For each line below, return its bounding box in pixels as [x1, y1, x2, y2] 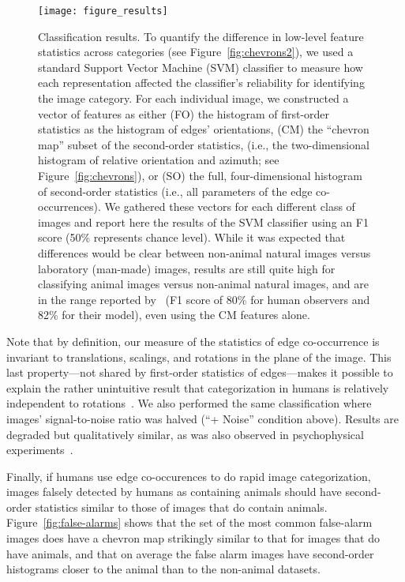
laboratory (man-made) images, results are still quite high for [38, 260, 336, 276]
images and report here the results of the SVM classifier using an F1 [38, 213, 369, 230]
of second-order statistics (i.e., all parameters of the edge [38, 182, 313, 199]
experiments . [6, 441, 73, 458]
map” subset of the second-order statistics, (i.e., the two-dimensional [38, 136, 369, 152]
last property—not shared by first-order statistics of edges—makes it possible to [6, 364, 393, 381]
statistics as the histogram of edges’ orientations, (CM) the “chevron [38, 121, 369, 137]
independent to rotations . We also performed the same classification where [6, 395, 372, 411]
